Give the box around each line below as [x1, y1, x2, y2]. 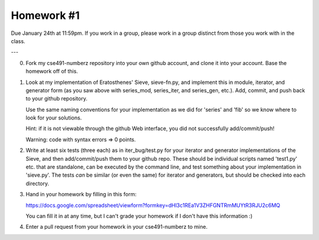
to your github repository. [25, 95, 88, 102]
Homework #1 [11, 9, 80, 22]
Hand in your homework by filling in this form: [25, 191, 137, 198]
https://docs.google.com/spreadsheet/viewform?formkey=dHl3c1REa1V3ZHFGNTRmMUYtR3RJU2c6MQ [25, 202, 281, 209]
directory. [25, 180, 50, 187]
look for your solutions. [25, 114, 82, 121]
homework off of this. [25, 68, 78, 75]
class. [11, 37, 26, 44]
